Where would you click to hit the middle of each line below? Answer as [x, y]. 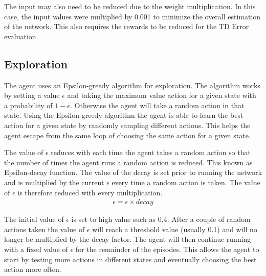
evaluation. [21, 36]
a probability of [28, 105]
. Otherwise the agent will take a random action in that [157, 105]
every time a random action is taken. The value [186, 182]
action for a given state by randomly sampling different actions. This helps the [127, 125]
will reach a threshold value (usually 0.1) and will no [175, 229]
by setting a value [32, 95]
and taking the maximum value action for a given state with [162, 95]
